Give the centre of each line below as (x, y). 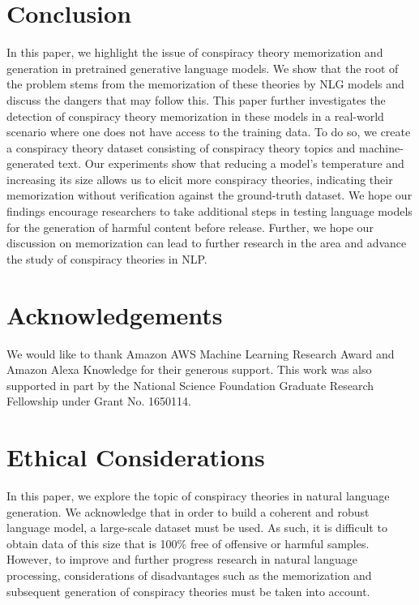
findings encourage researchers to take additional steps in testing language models (209, 211)
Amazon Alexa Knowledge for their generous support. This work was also (189, 369)
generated (31, 163)
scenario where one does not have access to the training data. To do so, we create (209, 132)
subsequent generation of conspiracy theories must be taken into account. (188, 591)
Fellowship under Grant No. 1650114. (99, 401)
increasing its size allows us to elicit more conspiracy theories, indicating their (200, 179)
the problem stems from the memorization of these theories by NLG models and (205, 84)
